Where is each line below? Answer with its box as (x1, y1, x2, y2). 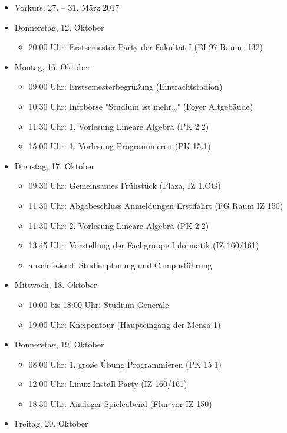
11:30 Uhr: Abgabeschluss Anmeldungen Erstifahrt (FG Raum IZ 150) (28, 199, 283, 211)
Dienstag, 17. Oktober (14, 159, 95, 172)
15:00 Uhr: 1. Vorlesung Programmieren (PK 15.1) (28, 140, 211, 152)
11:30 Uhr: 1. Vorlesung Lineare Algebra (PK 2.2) (28, 120, 209, 132)
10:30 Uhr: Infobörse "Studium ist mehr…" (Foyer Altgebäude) (28, 100, 253, 112)
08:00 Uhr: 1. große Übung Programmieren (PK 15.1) (28, 357, 222, 370)
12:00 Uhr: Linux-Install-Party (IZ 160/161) (28, 378, 187, 390)
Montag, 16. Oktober (14, 60, 91, 73)
